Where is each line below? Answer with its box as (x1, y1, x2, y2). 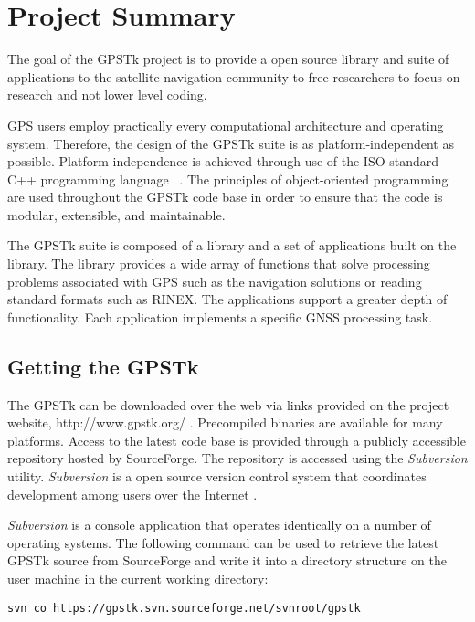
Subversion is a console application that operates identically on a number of (7, 515, 431, 534)
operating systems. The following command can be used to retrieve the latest (7, 532, 439, 552)
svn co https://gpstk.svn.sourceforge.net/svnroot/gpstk (7, 601, 361, 615)
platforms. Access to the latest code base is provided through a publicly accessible (7, 430, 466, 449)
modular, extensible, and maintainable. (7, 205, 226, 224)
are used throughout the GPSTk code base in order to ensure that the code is (7, 187, 443, 206)
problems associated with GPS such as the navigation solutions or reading (7, 271, 422, 290)
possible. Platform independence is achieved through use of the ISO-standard (7, 152, 439, 171)
